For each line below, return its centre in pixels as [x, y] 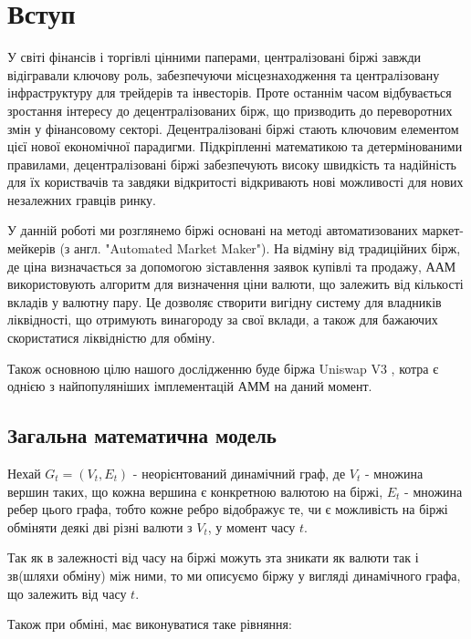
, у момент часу [251, 526]
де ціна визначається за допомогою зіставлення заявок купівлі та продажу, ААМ [232, 266]
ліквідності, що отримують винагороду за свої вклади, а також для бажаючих [223, 319]
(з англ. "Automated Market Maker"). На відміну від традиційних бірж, [260, 248]
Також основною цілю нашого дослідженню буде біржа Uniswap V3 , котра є [223, 368]
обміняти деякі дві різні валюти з [100, 526]
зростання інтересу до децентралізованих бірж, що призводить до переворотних [230, 110]
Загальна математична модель [142, 435]
